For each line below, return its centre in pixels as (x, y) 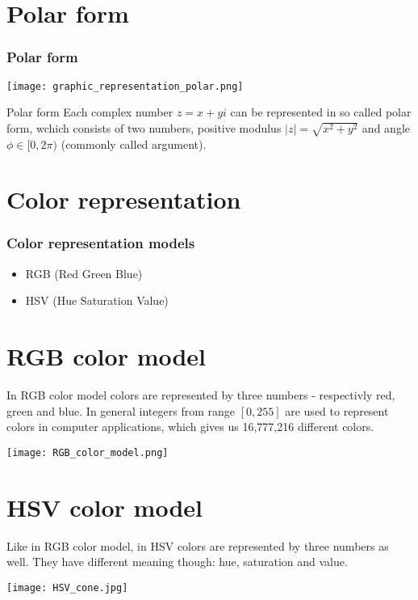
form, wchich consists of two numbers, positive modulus (144, 127)
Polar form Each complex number (90, 112)
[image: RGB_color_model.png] (88, 452)
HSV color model (104, 507)
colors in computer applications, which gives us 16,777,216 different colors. (190, 427)
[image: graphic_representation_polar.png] (125, 86)
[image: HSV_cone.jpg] (67, 587)
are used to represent (337, 410)
